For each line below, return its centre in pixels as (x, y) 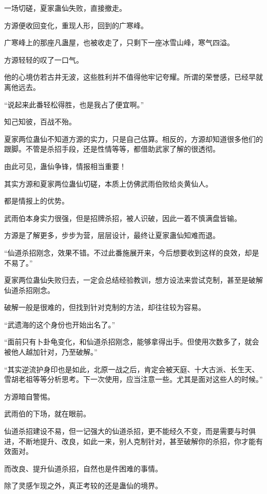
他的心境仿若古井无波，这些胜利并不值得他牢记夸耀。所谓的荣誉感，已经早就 (133, 77)
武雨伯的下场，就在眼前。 (47, 414)
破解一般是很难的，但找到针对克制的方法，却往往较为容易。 (105, 307)
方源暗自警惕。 (29, 396)
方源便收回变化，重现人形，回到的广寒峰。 (76, 25)
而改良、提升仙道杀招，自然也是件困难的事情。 (83, 468)
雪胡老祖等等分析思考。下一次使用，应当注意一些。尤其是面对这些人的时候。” (133, 379)
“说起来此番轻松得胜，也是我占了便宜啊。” (74, 104)
